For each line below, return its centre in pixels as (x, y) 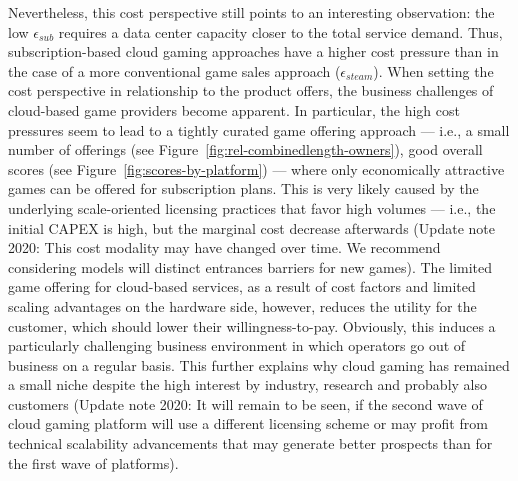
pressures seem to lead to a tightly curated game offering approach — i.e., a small (259, 129)
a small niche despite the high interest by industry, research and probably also (248, 384)
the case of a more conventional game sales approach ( (174, 70)
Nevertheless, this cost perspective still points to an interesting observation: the (251, 12)
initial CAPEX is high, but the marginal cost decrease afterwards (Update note (251, 227)
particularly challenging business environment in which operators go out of (237, 345)
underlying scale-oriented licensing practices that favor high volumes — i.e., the (252, 207)
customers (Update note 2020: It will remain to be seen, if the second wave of (245, 403)
